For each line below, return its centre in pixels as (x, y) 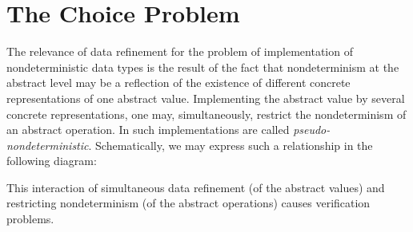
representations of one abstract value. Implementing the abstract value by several (206, 98)
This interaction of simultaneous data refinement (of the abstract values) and (196, 187)
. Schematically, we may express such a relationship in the (231, 145)
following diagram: (52, 161)
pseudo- (312, 130)
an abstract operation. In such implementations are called (148, 130)
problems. (30, 219)
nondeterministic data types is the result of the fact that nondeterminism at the (203, 67)
